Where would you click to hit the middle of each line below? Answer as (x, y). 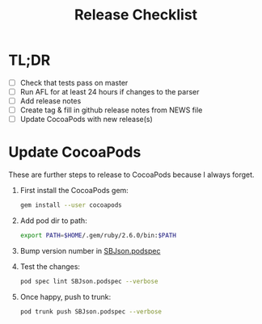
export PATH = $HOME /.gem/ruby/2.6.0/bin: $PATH (98, 236)
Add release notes (51, 101)
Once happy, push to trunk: (65, 297)
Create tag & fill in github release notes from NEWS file (111, 110)
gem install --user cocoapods (71, 205)
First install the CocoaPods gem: (74, 191)
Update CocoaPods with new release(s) (87, 120)
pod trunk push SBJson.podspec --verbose (91, 311)
